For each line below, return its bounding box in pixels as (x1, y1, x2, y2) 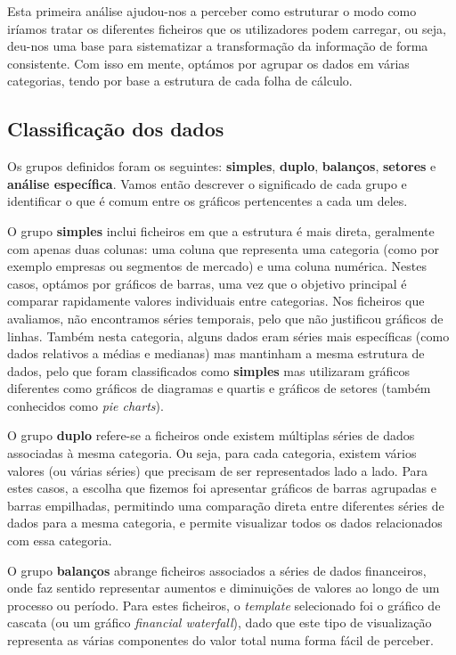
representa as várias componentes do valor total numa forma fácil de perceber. (7, 631, 434, 650)
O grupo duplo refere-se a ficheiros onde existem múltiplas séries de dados (7, 426, 415, 445)
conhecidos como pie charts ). (7, 396, 164, 414)
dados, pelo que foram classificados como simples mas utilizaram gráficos (7, 361, 411, 380)
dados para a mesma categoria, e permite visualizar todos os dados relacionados (7, 513, 443, 532)
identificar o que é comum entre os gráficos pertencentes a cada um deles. (7, 192, 408, 210)
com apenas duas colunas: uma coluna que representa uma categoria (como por (7, 239, 439, 258)
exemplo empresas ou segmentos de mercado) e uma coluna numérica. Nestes (7, 257, 427, 275)
